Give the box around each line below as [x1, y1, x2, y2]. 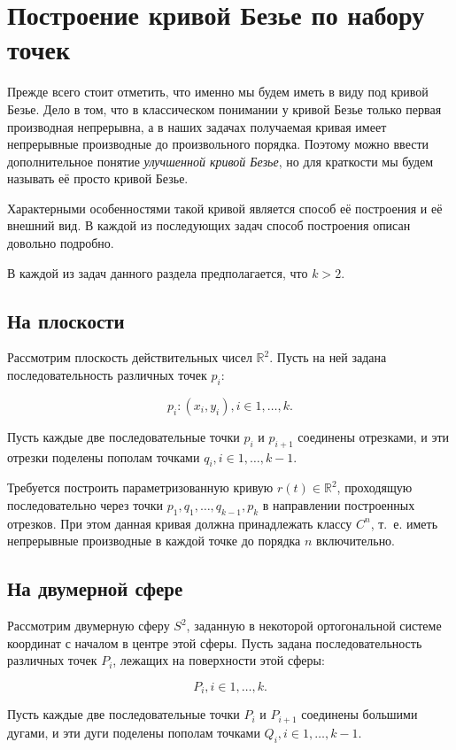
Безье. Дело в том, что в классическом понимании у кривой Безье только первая [7, 99, 442, 118]
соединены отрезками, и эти [298, 427, 450, 445]
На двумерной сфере [7, 575, 183, 602]
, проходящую [336, 478, 413, 497]
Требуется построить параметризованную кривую [7, 478, 274, 497]
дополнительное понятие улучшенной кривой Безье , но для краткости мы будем [7, 151, 434, 170]
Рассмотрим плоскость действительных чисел [7, 348, 252, 367]
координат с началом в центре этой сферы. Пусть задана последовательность [7, 633, 422, 652]
